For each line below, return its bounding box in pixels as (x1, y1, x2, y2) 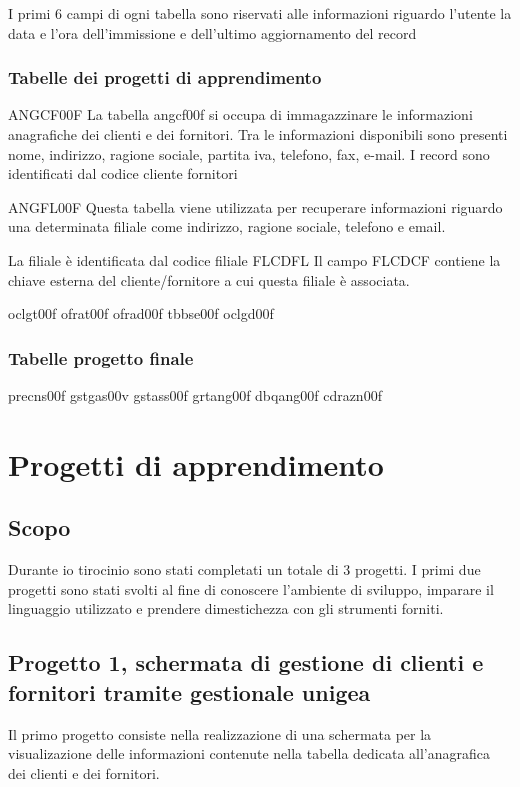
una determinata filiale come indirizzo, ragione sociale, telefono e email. (8, 216, 446, 237)
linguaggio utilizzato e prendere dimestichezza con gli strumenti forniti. (8, 598, 444, 619)
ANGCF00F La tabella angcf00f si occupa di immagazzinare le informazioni (8, 104, 473, 125)
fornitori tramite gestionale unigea (8, 676, 371, 707)
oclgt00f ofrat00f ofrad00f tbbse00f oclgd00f (8, 303, 274, 324)
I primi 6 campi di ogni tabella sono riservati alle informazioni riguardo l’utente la (8, 3, 512, 23)
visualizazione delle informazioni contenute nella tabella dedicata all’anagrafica (8, 743, 491, 764)
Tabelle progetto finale (8, 345, 194, 370)
